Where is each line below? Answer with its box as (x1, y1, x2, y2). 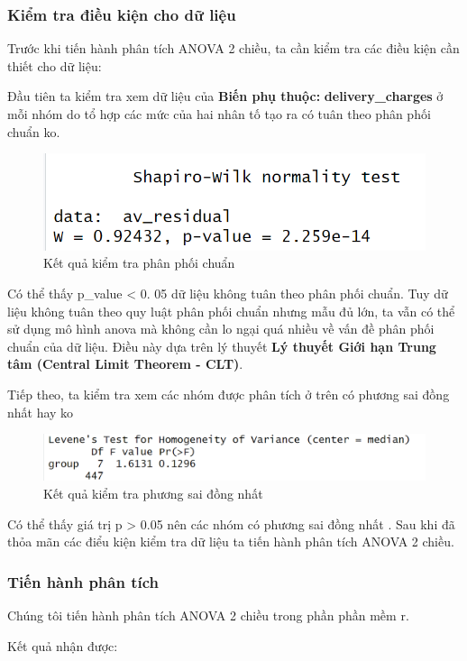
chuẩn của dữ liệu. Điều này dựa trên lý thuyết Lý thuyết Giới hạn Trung (7, 336, 436, 355)
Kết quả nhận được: (7, 636, 118, 655)
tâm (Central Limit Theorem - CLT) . (7, 354, 243, 373)
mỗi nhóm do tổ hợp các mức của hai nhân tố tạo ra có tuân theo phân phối (7, 105, 431, 123)
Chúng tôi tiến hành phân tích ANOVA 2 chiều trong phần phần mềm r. (7, 605, 409, 624)
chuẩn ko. (7, 122, 60, 141)
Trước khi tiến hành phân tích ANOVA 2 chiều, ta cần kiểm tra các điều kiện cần (7, 39, 460, 58)
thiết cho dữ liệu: (7, 56, 102, 75)
